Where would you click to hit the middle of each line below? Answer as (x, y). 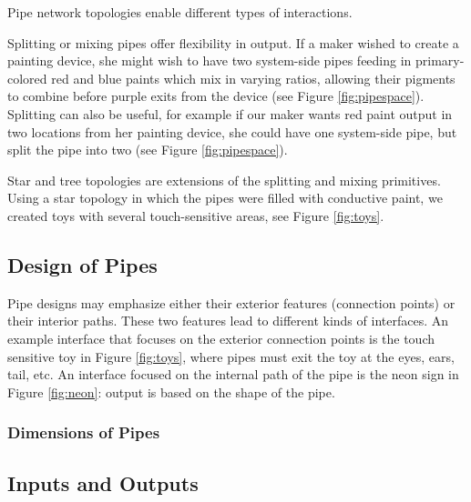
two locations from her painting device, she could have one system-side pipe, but (232, 131)
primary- (440, 60)
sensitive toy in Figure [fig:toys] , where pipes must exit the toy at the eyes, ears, (231, 356)
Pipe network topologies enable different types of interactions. (180, 12)
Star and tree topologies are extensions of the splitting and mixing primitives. (224, 180)
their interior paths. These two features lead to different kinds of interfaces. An (228, 321)
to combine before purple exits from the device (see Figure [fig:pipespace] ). (216, 96)
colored (27, 78)
